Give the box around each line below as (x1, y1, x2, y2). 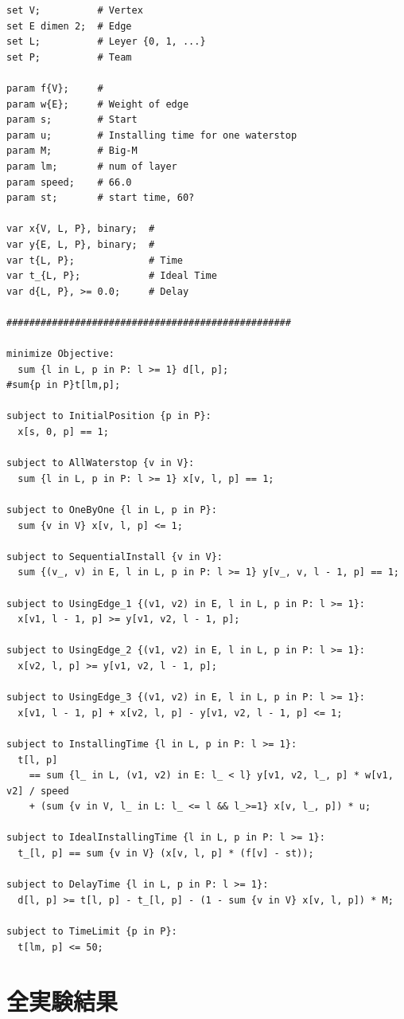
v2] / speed (6, 785, 69, 797)
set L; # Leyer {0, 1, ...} (6, 36, 206, 48)
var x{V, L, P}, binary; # (6, 223, 155, 235)
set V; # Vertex (6, 5, 143, 16)
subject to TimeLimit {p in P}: (6, 926, 177, 938)
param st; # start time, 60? (6, 192, 195, 204)
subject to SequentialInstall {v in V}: (6, 551, 223, 562)
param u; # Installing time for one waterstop (6, 129, 297, 141)
